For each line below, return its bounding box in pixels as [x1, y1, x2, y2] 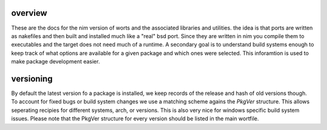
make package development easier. [11, 58, 100, 65]
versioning [11, 73, 53, 84]
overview [11, 8, 48, 18]
